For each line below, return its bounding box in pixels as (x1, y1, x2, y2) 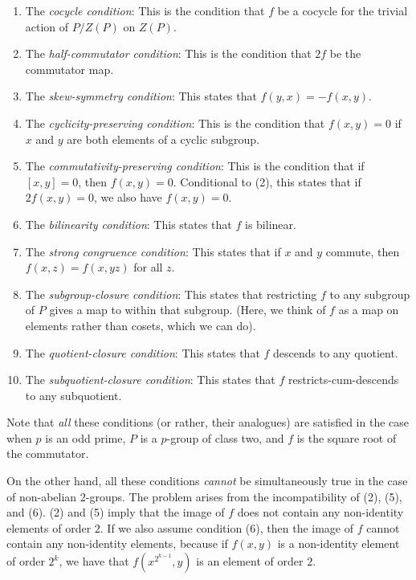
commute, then (325, 243, 400, 259)
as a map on (338, 301, 399, 318)
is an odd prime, (45, 429, 126, 446)
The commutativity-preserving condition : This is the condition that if (25, 157, 365, 174)
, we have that (59, 553, 129, 570)
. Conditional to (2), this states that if (173, 173, 361, 190)
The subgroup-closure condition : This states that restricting (25, 285, 317, 302)
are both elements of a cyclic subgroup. (67, 130, 260, 147)
